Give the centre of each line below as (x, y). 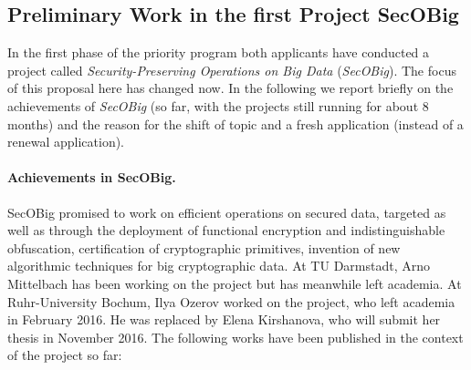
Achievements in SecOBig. (92, 177)
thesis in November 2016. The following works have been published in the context (235, 337)
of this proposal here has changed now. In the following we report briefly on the (230, 88)
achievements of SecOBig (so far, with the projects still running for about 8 (218, 105)
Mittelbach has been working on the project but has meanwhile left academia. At (235, 283)
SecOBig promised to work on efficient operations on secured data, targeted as (227, 212)
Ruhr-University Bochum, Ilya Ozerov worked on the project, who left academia (231, 301)
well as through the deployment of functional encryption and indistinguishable (226, 230)
